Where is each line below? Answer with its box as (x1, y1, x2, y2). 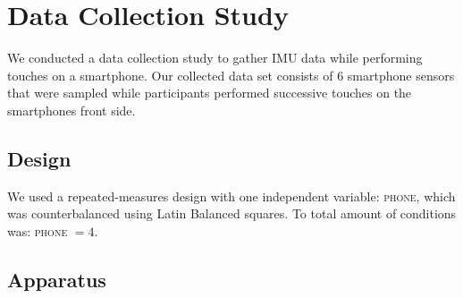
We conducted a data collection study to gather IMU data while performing (7, 48, 423, 67)
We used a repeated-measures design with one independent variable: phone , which (7, 186, 456, 205)
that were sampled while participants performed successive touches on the (7, 83, 412, 102)
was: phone (7, 221, 68, 240)
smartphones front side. (7, 100, 136, 119)
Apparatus (7, 265, 106, 293)
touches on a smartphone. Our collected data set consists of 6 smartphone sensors (7, 65, 455, 84)
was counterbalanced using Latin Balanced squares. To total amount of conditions (7, 204, 457, 223)
